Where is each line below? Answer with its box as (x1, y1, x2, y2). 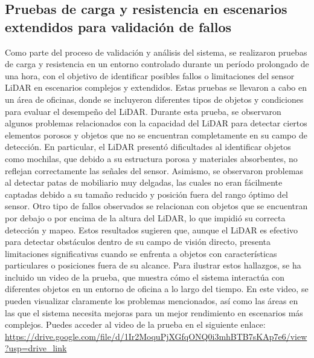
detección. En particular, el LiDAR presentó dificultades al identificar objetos (5, 140, 291, 153)
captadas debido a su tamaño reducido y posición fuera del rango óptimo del (5, 187, 288, 200)
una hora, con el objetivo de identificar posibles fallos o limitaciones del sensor (5, 69, 295, 82)
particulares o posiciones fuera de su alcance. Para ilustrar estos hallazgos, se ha (5, 259, 301, 272)
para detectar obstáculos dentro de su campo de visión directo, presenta (5, 235, 271, 248)
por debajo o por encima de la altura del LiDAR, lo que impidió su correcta (5, 211, 286, 224)
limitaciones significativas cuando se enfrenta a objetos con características (5, 247, 277, 259)
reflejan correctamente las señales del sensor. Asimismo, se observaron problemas (5, 164, 304, 177)
